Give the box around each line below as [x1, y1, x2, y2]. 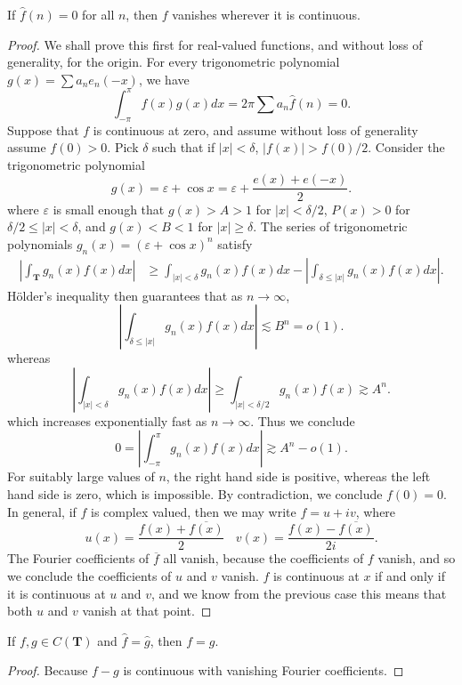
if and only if [375, 566, 446, 584]
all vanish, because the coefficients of [163, 549, 364, 568]
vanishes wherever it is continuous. [172, 5, 361, 23]
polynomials [7, 234, 73, 253]
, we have [138, 69, 190, 88]
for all [82, 5, 115, 23]
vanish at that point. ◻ [82, 601, 212, 620]
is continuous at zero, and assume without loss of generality [93, 120, 418, 139]
